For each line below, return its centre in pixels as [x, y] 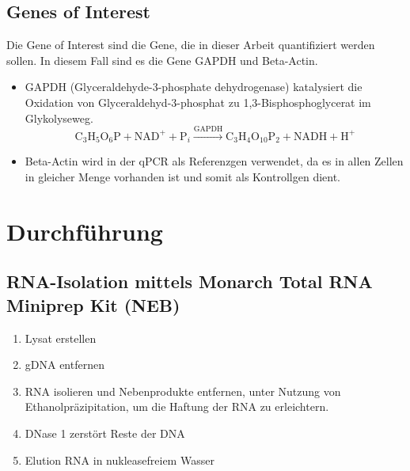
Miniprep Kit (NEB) [93, 304]
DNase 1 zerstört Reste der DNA [105, 433]
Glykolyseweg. [59, 118]
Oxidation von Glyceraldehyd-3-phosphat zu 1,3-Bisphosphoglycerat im [198, 102]
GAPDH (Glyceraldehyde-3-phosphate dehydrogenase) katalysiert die [194, 87]
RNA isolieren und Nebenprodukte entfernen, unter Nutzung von [183, 391]
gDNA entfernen [65, 365]
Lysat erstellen [61, 338]
